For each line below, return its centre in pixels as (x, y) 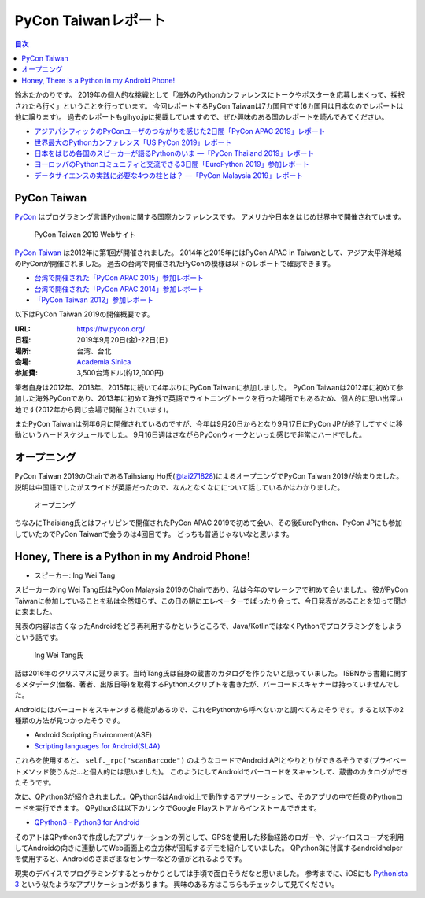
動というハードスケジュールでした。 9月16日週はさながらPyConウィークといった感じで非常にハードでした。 (190, 435)
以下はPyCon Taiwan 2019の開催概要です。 (84, 314)
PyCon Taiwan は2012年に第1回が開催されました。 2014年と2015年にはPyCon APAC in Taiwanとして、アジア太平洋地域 (208, 253)
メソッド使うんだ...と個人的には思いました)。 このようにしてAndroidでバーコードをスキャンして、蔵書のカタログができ (214, 771)
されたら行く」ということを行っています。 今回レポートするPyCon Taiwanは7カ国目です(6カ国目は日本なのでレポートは (209, 105)
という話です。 (39, 637)
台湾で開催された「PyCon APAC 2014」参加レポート (119, 289)
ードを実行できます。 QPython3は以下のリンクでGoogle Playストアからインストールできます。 (168, 807)
